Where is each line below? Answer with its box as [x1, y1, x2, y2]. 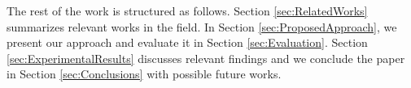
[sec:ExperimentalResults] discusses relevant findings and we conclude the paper [7, 49, 405, 66]
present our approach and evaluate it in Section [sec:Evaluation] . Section [7, 34, 368, 51]
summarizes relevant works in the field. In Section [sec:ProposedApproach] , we [7, 18, 397, 35]
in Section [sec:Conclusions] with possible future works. [7, 65, 282, 82]
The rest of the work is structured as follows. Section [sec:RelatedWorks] [7, 2, 368, 19]
